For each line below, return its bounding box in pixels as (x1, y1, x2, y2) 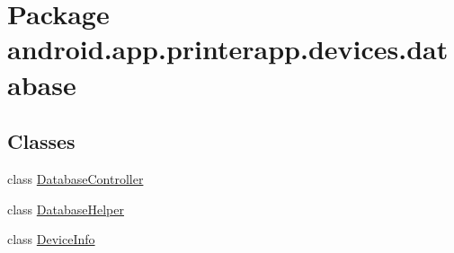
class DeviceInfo (7, 230, 95, 249)
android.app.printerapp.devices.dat (7, 31, 449, 67)
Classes (7, 127, 76, 155)
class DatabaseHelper (7, 199, 124, 218)
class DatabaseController (7, 169, 144, 188)
